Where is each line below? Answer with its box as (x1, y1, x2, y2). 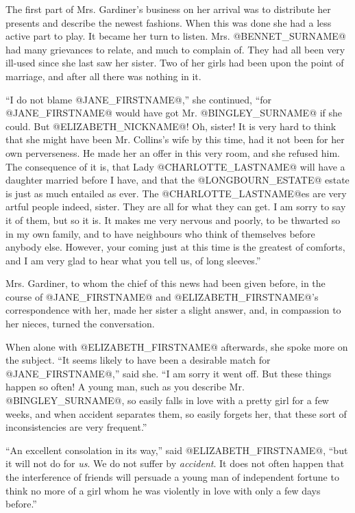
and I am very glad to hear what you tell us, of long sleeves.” (5, 253, 261, 267)
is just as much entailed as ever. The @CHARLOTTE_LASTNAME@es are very (5, 186, 347, 200)
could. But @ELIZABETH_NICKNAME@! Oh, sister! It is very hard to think (5, 118, 336, 133)
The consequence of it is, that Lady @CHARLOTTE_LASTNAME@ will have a (5, 159, 345, 173)
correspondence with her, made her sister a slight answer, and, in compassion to (5, 303, 341, 317)
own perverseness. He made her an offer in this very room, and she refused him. (5, 145, 340, 160)
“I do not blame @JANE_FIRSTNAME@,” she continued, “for (5, 92, 272, 106)
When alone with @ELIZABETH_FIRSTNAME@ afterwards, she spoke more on (5, 339, 348, 353)
